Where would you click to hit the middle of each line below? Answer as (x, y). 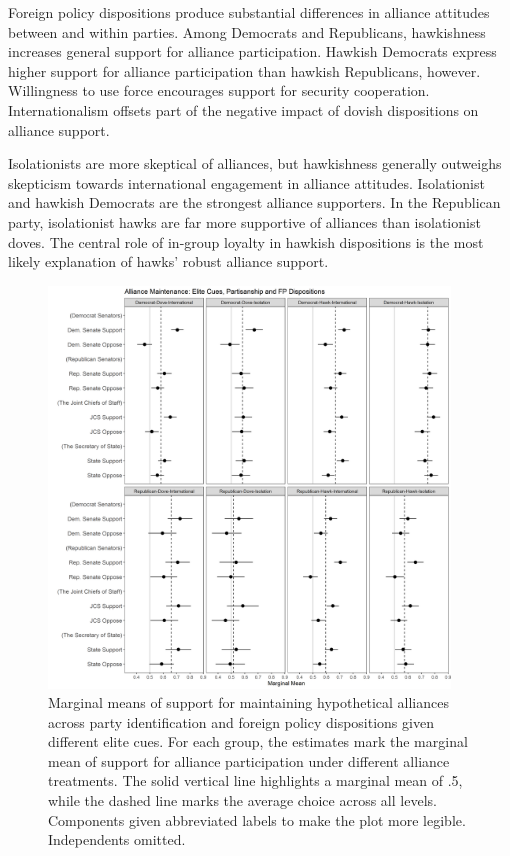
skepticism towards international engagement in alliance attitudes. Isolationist (246, 182)
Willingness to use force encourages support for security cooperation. (219, 90)
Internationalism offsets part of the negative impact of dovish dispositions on (243, 109)
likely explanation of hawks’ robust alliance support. (168, 261)
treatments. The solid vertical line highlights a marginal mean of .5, (255, 780)
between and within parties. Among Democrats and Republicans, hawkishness (247, 31)
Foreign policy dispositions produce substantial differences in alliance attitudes (249, 12)
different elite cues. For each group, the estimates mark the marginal (258, 741)
